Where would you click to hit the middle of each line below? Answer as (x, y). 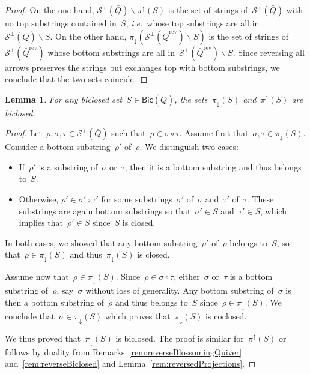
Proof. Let (23, 133)
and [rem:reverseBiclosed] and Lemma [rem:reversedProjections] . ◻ (130, 363)
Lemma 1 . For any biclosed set (64, 99)
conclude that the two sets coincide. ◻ (76, 79)
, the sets (191, 99)
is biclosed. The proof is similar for (180, 338)
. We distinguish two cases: (189, 147)
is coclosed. (226, 315)
